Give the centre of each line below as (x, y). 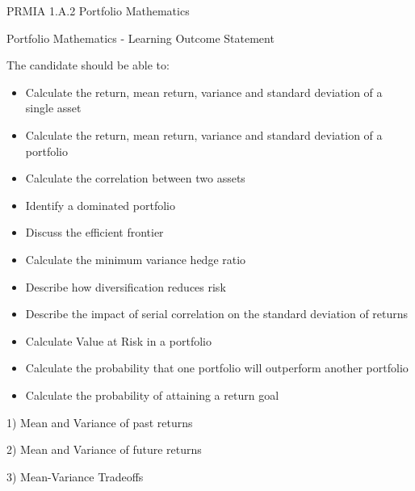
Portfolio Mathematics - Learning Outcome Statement (140, 38)
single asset (53, 108)
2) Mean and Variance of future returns (104, 449)
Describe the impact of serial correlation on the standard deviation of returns (217, 314)
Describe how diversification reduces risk (126, 286)
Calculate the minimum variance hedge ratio (136, 259)
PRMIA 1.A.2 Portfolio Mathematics (98, 10)
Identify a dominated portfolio (100, 205)
